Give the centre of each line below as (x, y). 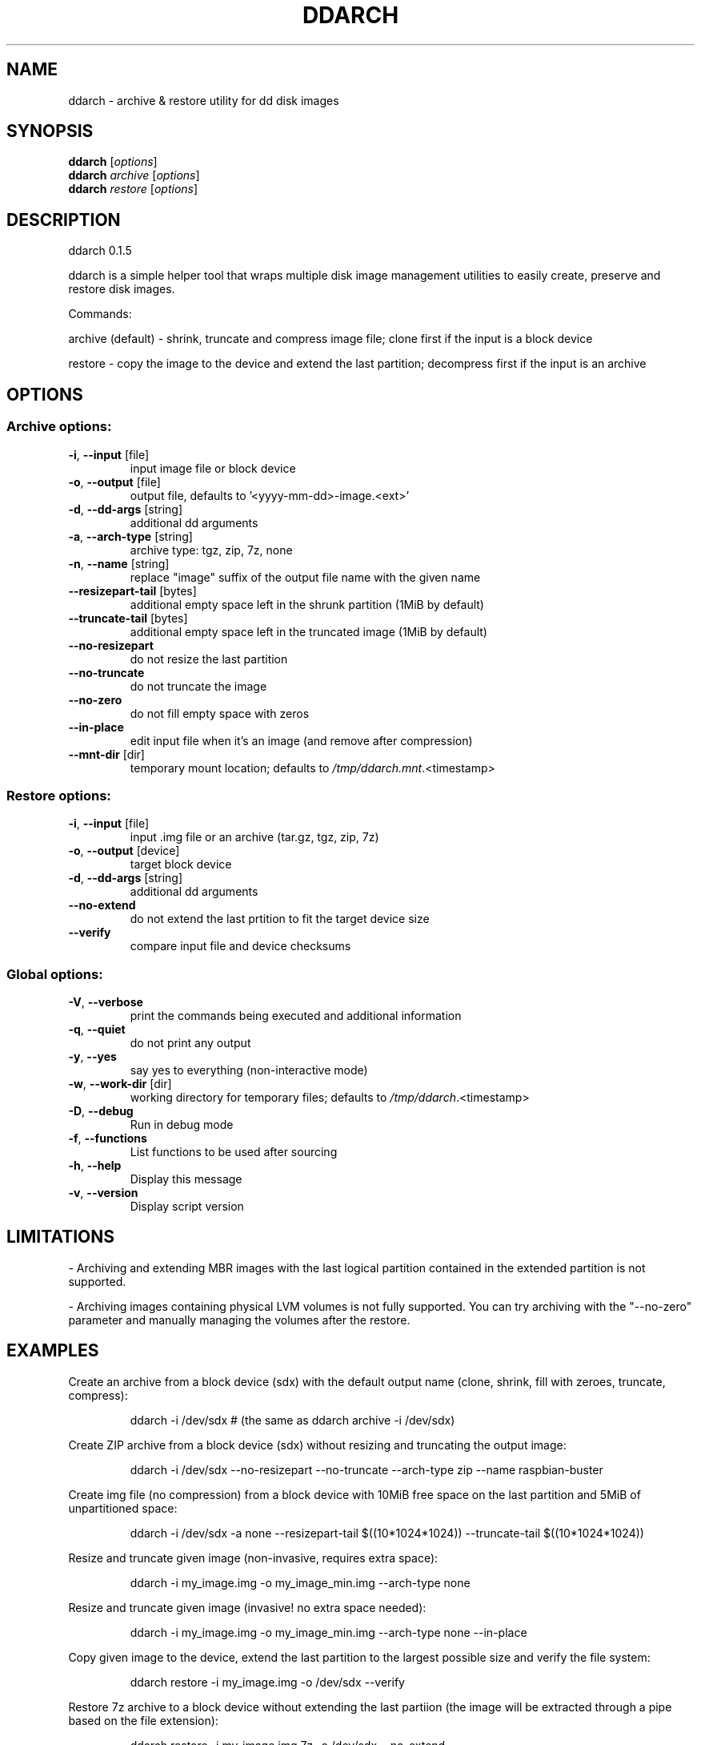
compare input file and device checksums (240, 946)
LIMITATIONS (61, 1237)
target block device (181, 864)
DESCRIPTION (64, 220)
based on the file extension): (143, 1720)
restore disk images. (122, 289)
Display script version (187, 1206)
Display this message (186, 1179)
